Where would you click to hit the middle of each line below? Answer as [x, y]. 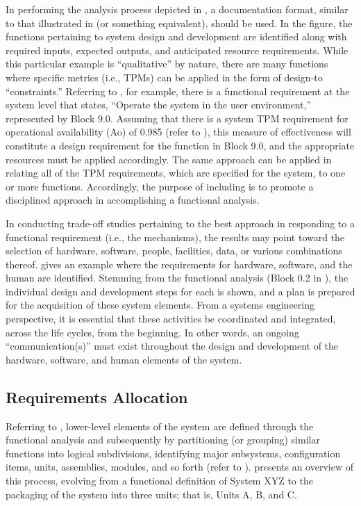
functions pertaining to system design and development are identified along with [176, 36]
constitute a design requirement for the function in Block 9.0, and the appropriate [180, 145]
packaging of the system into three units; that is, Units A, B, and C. [151, 494]
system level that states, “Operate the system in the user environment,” [159, 105]
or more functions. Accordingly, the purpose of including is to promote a [160, 186]
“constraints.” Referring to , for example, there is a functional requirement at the [178, 91]
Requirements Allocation [97, 397]
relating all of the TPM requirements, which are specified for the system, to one [176, 173]
